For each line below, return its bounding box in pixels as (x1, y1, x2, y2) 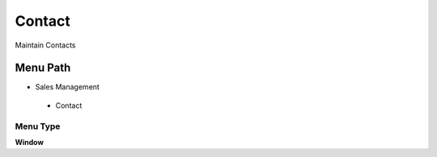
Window (15, 137, 45, 147)
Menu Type (15, 121, 61, 132)
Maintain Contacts (15, 40, 76, 50)
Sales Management (35, 82, 100, 92)
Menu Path (15, 61, 71, 75)
